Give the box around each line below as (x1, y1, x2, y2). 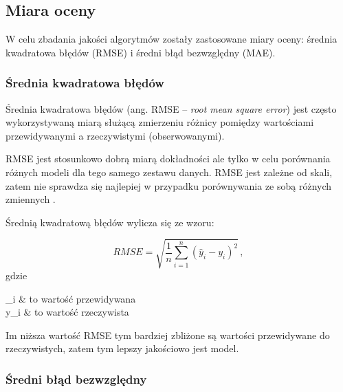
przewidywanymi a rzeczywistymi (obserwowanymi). (5, 128, 225, 142)
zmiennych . (5, 192, 56, 206)
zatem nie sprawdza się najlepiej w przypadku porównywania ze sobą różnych (5, 178, 332, 193)
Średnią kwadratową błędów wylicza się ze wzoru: (5, 215, 214, 229)
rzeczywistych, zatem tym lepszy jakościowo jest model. (5, 341, 239, 356)
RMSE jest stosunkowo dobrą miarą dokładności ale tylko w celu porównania (5, 151, 331, 166)
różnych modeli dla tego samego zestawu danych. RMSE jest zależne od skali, (5, 164, 333, 179)
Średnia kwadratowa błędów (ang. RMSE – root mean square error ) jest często (5, 101, 337, 116)
